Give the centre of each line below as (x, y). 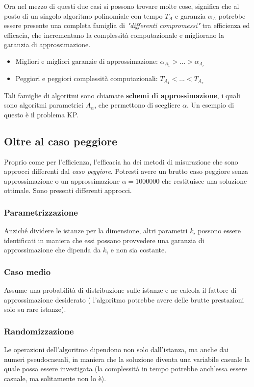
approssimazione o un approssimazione (62, 180)
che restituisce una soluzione (204, 180)
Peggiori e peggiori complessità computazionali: (87, 78)
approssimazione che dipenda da (52, 250)
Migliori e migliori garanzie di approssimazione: (87, 61)
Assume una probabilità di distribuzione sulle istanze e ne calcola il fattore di (120, 290)
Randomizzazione (39, 331)
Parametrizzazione (41, 212)
